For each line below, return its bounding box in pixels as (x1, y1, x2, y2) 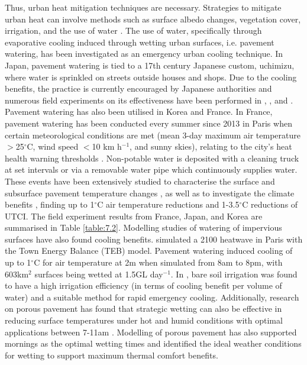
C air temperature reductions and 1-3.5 (97, 198, 240, 211)
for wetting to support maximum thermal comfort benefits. (5, 348, 218, 361)
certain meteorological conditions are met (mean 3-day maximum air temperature (5, 128, 300, 141)
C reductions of (242, 198, 298, 211)
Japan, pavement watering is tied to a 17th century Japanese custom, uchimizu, (5, 59, 295, 71)
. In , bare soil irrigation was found (170, 267, 298, 280)
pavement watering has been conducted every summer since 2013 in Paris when (5, 117, 292, 129)
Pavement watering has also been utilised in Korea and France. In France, (5, 105, 273, 118)
